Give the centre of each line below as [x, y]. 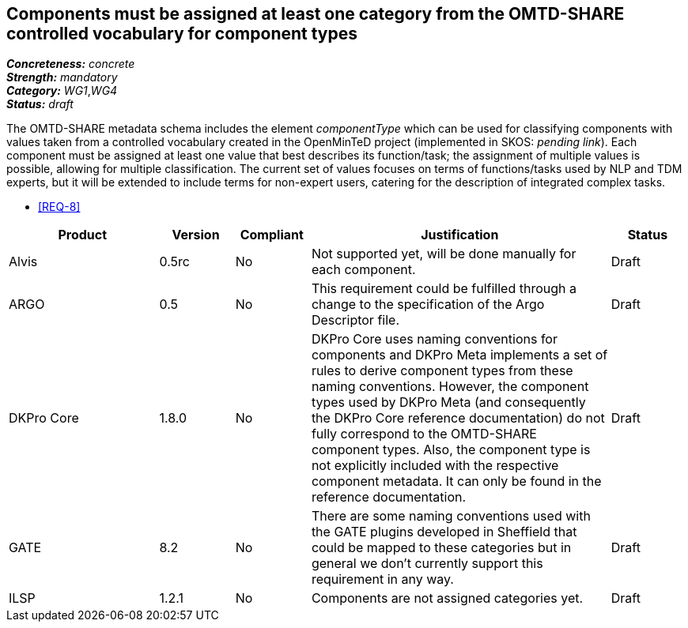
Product [83, 235]
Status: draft [40, 104]
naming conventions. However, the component [450, 387]
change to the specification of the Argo [428, 305]
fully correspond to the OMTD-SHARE [424, 434]
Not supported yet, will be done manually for [444, 254]
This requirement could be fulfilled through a [444, 289]
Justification [460, 235]
